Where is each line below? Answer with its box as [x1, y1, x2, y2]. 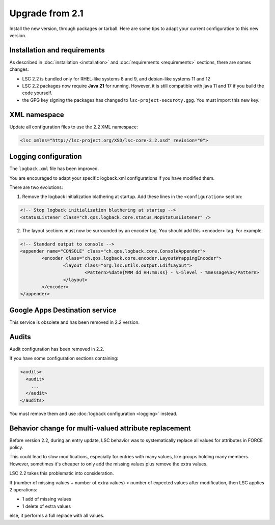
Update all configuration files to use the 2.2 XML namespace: [9, 124, 139, 130]
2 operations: [9, 487, 38, 493]
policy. [9, 445, 23, 451]
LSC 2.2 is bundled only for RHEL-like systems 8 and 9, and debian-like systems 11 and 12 [22, 75, 211, 81]
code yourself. [22, 90, 52, 96]
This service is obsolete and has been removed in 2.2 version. [9, 319, 140, 325]
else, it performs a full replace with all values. [9, 512, 104, 519]
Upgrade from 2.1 [9, 8, 84, 19]
